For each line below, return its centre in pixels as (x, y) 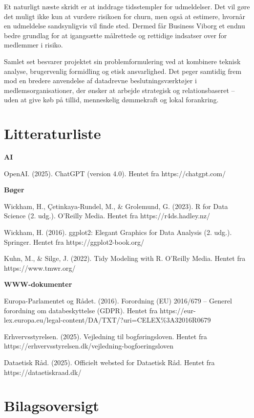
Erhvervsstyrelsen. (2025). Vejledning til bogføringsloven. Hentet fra (106, 336)
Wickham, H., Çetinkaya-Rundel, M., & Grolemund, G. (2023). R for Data (116, 206)
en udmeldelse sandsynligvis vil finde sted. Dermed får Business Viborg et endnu (125, 26)
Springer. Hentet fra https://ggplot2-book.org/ (74, 242)
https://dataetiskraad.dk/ (43, 372)
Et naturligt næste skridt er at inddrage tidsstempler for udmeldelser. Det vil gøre (127, 6)
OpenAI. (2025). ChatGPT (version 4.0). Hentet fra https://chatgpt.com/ (115, 173)
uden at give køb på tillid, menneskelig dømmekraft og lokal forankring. (111, 100)
